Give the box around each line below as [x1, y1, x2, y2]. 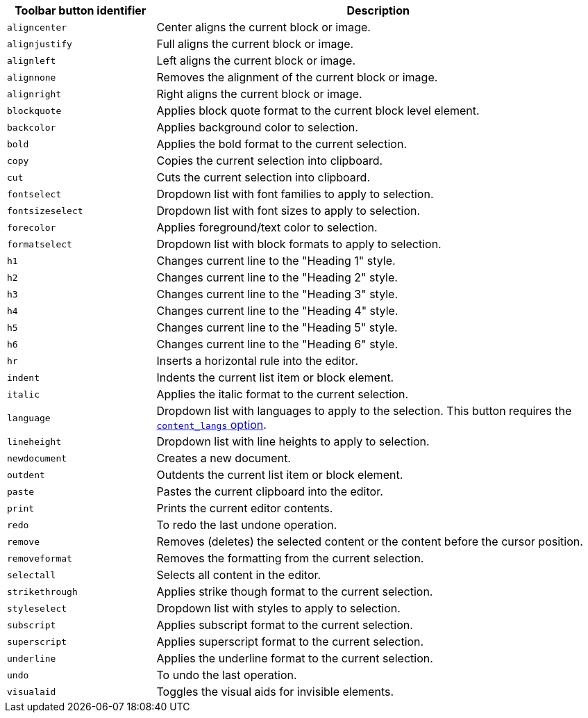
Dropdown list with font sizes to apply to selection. [156, 204, 421, 218]
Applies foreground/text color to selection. [156, 220, 378, 234]
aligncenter [7, 22, 67, 33]
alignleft [7, 55, 56, 66]
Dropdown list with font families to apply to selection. [156, 187, 434, 201]
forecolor [7, 222, 56, 233]
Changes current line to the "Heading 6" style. [156, 337, 398, 351]
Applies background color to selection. [156, 120, 358, 134]
